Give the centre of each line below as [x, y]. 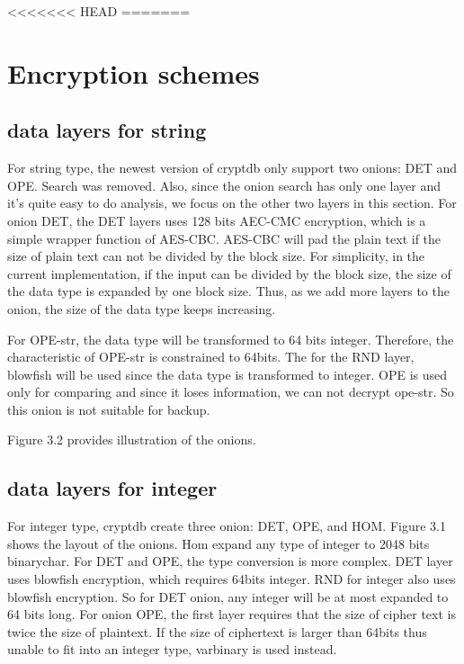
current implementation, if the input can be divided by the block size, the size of [229, 273]
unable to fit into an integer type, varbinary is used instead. [172, 649]
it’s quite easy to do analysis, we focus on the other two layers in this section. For [232, 203]
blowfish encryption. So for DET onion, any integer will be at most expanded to [228, 596]
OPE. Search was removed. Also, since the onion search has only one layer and [224, 185]
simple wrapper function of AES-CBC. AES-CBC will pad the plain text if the [224, 238]
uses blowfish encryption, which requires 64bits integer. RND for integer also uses [232, 579]
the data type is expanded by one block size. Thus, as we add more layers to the [228, 291]
